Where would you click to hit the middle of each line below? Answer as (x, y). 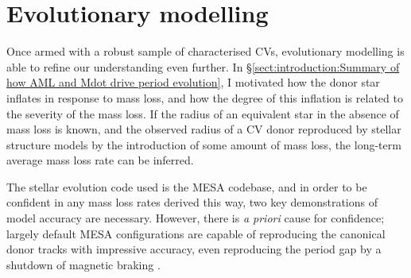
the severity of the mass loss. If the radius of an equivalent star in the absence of (203, 113)
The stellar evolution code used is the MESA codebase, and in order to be (187, 186)
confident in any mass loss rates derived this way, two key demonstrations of (192, 202)
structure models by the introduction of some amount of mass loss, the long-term (204, 144)
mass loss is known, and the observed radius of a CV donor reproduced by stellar (204, 129)
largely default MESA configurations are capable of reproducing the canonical (196, 233)
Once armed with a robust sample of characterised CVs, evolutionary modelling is (205, 51)
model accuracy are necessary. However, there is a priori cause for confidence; (196, 218)
